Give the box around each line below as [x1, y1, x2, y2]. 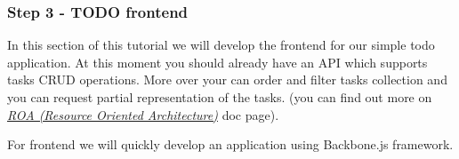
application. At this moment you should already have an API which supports [7, 52, 428, 71]
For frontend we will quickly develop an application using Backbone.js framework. [7, 135, 454, 154]
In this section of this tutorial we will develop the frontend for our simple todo [7, 36, 435, 54]
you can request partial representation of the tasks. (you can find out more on [7, 88, 432, 106]
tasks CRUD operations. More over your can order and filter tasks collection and [7, 70, 447, 89]
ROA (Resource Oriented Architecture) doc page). [7, 105, 279, 123]
